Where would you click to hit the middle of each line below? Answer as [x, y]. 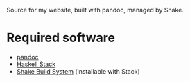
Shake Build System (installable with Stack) [78, 71]
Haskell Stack [36, 64]
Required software [61, 38]
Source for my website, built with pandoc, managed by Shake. [95, 10]
